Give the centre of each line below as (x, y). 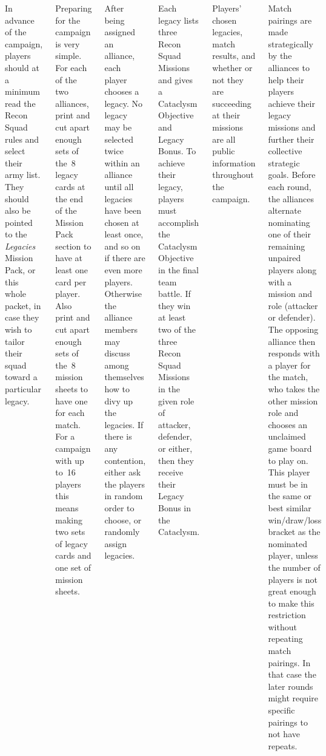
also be (18, 210)
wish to (18, 329)
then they (176, 460)
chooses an (288, 424)
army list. (23, 175)
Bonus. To (177, 151)
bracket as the (294, 532)
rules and (22, 139)
